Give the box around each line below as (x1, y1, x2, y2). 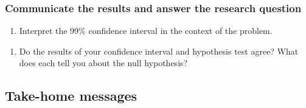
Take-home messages (5, 86, 137, 105)
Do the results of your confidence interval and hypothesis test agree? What (19, 44, 299, 57)
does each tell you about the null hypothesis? (19, 56, 188, 69)
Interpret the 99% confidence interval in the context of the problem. (19, 24, 273, 37)
